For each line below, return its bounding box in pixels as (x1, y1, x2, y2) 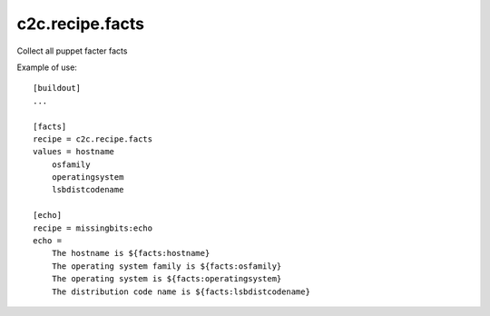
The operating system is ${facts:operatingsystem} (51, 273, 282, 284)
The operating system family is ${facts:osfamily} (51, 261, 282, 272)
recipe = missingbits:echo (33, 222, 153, 233)
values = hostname (33, 146, 115, 157)
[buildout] (33, 83, 82, 94)
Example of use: (16, 62, 77, 73)
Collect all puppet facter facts (16, 45, 128, 56)
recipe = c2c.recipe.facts (33, 133, 153, 144)
